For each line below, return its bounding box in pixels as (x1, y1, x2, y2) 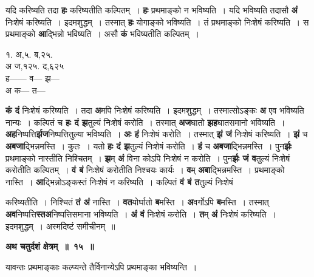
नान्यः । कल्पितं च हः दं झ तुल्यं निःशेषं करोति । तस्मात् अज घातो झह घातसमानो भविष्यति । (5, 115, 285, 128)
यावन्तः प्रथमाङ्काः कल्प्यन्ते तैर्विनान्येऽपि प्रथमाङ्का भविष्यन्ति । (5, 260, 197, 273)
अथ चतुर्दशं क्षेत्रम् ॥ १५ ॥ (5, 240, 94, 253)
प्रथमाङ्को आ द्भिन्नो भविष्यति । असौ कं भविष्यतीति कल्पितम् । (5, 27, 199, 40)
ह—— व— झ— (5, 71, 60, 84)
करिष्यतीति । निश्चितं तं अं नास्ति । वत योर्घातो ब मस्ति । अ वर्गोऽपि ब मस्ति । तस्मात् (5, 196, 269, 208)
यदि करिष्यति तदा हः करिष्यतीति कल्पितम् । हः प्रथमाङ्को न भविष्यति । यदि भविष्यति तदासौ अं (5, 4, 298, 16)
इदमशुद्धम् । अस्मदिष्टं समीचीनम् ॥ (5, 219, 115, 232)
